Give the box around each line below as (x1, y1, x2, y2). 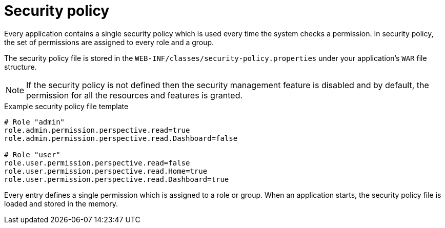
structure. (4, 62, 37, 71)
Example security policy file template (4, 101, 129, 111)
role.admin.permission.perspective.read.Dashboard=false (4, 134, 238, 142)
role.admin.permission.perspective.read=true (4, 126, 190, 134)
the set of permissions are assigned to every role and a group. (4, 37, 214, 47)
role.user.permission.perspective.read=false (4, 158, 190, 167)
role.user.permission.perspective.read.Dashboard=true (4, 175, 229, 183)
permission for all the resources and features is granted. (26, 90, 243, 100)
